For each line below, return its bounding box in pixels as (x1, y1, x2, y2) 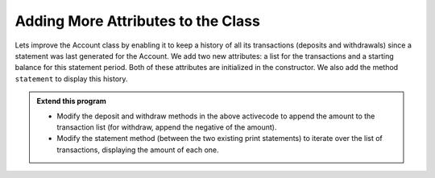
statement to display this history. (14, 73, 128, 84)
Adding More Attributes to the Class (14, 12, 261, 30)
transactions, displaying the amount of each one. (56, 145, 219, 155)
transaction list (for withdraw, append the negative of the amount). (56, 122, 277, 132)
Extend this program (36, 97, 106, 106)
